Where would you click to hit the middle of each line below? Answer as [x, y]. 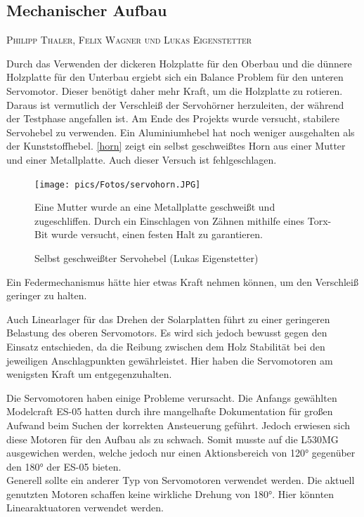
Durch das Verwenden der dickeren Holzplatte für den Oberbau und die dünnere [179, 63]
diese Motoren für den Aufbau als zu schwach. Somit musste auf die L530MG [173, 439]
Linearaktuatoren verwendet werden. [85, 508]
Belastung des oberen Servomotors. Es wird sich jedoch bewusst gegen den [167, 333]
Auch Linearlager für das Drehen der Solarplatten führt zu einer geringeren [168, 319]
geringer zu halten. [47, 295]
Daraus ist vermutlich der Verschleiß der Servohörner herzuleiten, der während [175, 104]
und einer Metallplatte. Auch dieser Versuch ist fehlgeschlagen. [142, 159]
